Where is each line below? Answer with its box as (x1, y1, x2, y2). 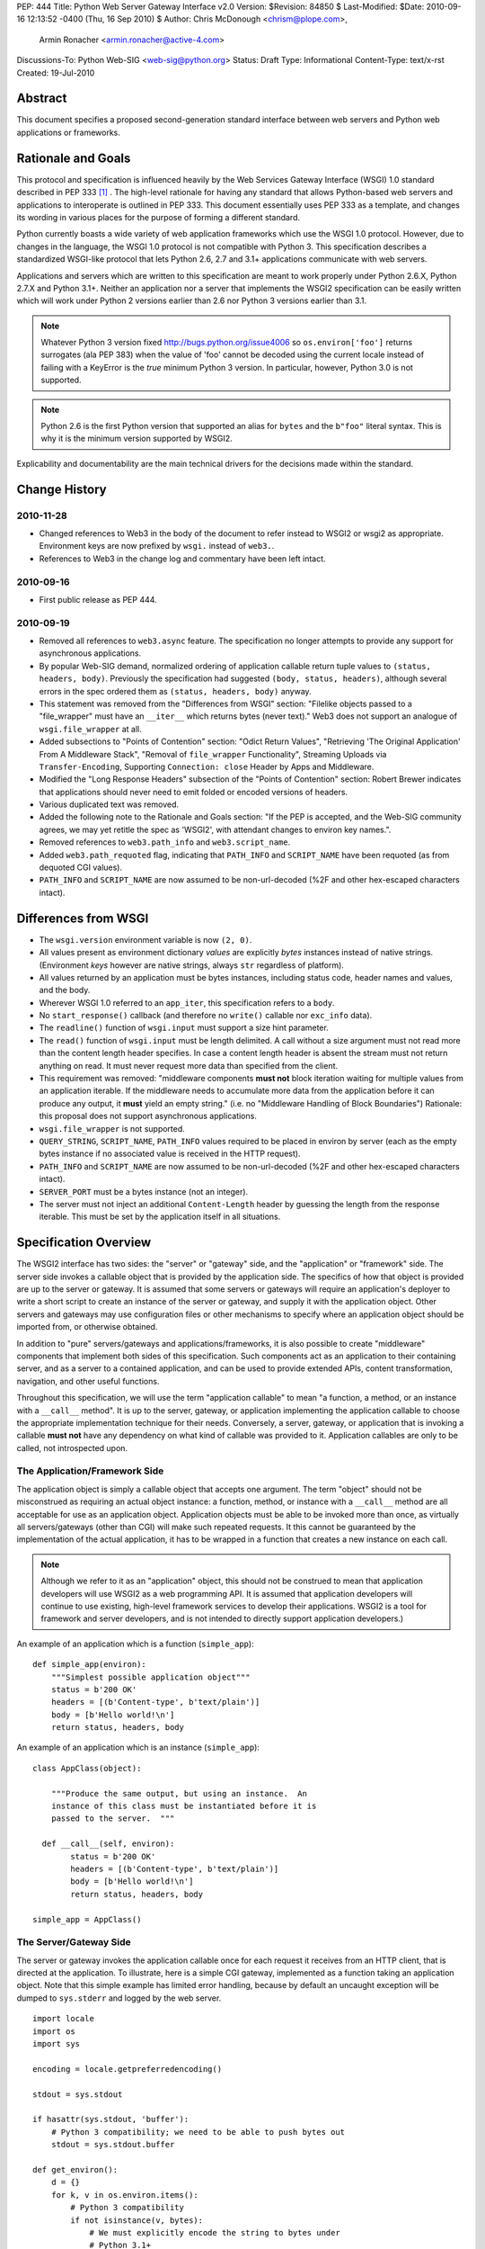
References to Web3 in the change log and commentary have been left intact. (39, 553, 327, 564)
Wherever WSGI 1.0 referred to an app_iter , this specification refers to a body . (39, 997, 336, 1008)
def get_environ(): (32, 2164, 119, 2174)
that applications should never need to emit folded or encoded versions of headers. (39, 786, 348, 797)
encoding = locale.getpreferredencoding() (32, 2064, 223, 2074)
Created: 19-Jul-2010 (16, 67, 95, 78)
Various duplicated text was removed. (39, 799, 180, 810)
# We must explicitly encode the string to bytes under (89, 2227, 340, 2237)
